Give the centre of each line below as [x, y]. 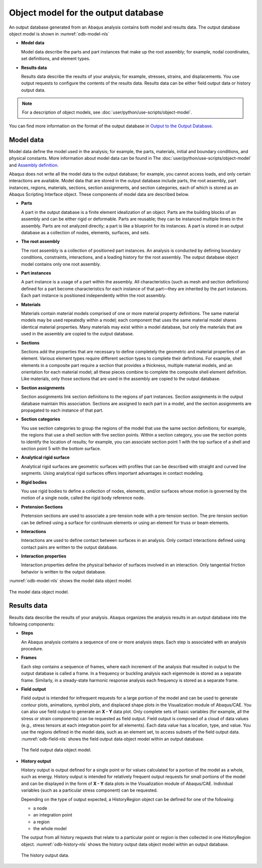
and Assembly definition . [34, 165]
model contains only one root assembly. [61, 264]
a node [40, 808]
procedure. [32, 649]
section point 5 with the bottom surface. [61, 448]
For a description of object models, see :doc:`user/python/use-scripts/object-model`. [107, 112]
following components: [32, 624]
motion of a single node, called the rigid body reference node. [83, 498]
